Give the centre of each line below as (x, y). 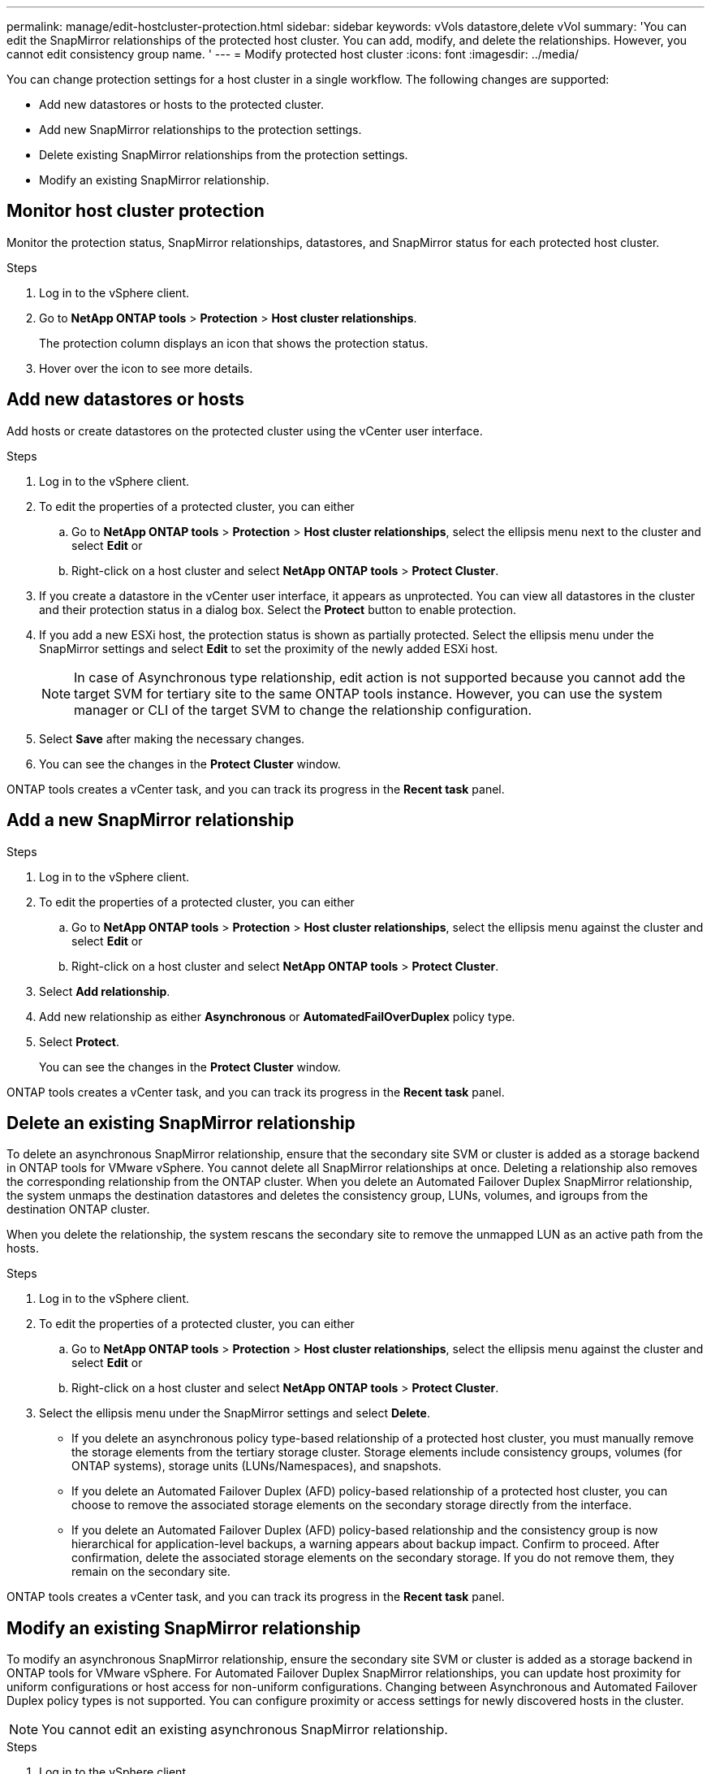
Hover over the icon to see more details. (146, 368)
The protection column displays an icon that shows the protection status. (234, 343)
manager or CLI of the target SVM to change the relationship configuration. (303, 710)
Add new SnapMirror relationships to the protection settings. (200, 130)
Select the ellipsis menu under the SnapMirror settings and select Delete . (235, 1413)
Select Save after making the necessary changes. (172, 738)
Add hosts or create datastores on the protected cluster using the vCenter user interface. (245, 431)
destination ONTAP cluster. (78, 1209)
